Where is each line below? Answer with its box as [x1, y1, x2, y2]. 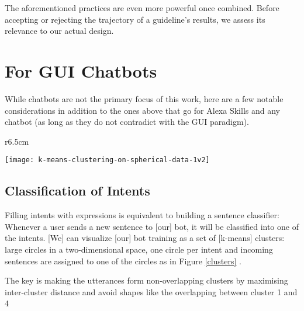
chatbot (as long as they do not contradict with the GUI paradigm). [5, 116, 250, 128]
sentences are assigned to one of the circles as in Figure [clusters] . [5, 254, 241, 267]
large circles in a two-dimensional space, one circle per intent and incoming [5, 243, 273, 255]
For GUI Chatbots [5, 58, 157, 82]
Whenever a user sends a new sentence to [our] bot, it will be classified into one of [5, 220, 299, 232]
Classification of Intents [5, 181, 150, 200]
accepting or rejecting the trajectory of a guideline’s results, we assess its [5, 13, 265, 25]
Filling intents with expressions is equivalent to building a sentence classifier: [5, 209, 279, 221]
